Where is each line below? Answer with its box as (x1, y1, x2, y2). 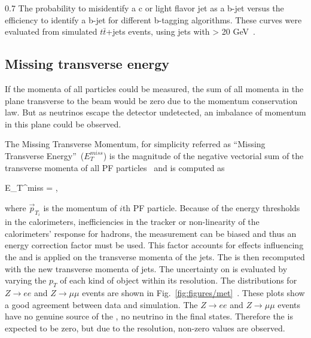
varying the (5, 274, 47, 287)
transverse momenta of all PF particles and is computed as (5, 161, 225, 173)
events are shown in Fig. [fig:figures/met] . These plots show (82, 286, 305, 299)
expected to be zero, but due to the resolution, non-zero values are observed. (5, 321, 285, 334)
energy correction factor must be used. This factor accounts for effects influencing (5, 239, 304, 251)
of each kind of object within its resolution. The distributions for (60, 274, 297, 287)
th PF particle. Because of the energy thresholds (122, 201, 300, 214)
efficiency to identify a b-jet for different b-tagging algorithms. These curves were (5, 13, 302, 26)
